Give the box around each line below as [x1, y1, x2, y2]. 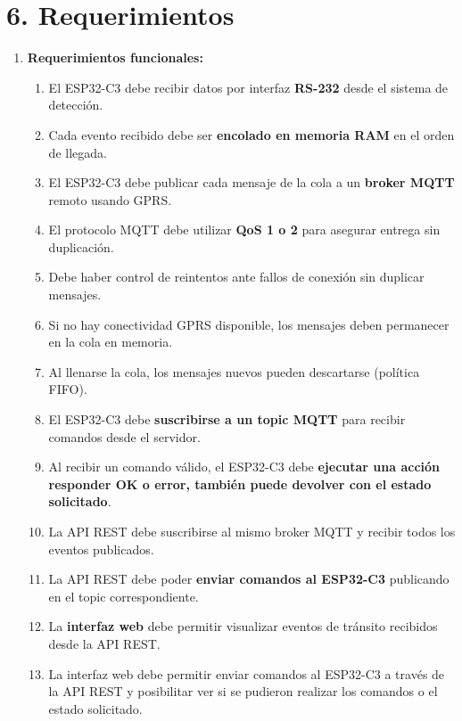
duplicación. [48, 237, 114, 256]
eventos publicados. [48, 539, 154, 558]
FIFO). [48, 380, 87, 398]
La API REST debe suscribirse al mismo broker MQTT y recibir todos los [48, 522, 456, 540]
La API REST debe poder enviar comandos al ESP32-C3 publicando [48, 569, 450, 588]
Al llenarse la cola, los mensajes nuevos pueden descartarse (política [48, 362, 420, 381]
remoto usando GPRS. [48, 190, 172, 209]
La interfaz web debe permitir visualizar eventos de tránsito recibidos [48, 617, 438, 635]
